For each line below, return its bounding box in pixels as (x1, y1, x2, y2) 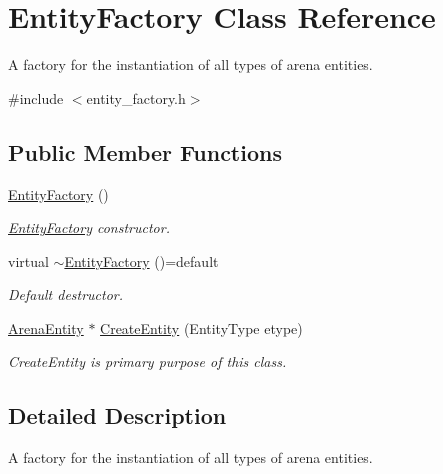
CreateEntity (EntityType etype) (100, 317, 303, 338)
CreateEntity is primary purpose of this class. (8, 351, 287, 372)
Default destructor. (8, 284, 124, 305)
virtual (8, 250, 49, 271)
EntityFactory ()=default (64, 250, 219, 271)
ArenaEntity (8, 317, 84, 338)
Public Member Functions (8, 136, 282, 167)
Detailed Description (8, 400, 227, 431)
